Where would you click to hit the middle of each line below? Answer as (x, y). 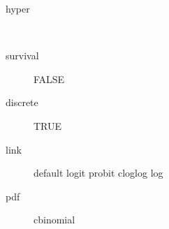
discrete (22, 102)
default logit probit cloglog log (98, 173)
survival (22, 56)
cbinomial (54, 220)
